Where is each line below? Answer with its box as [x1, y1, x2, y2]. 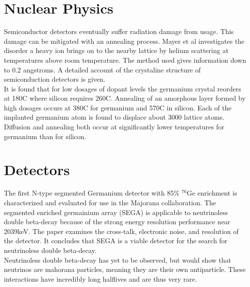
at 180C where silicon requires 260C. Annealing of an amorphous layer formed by [4, 93, 246, 103]
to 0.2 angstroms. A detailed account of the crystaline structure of [4, 64, 201, 74]
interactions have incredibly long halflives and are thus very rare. [4, 273, 197, 284]
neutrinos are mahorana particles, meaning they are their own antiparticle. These [4, 264, 246, 274]
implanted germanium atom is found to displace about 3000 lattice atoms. [4, 112, 225, 122]
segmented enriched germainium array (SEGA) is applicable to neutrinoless [4, 207, 228, 217]
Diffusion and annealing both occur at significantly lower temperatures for [4, 122, 225, 132]
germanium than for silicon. [4, 131, 86, 141]
